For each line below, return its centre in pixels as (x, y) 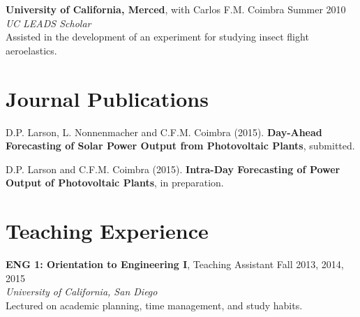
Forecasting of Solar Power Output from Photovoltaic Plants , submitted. (180, 146)
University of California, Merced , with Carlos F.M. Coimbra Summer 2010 (176, 9)
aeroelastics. (31, 50)
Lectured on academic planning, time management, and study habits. (154, 305)
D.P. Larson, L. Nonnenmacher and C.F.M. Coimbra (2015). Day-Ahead (164, 132)
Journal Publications (107, 98)
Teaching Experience (107, 231)
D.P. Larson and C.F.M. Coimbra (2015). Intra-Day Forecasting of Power (173, 169)
